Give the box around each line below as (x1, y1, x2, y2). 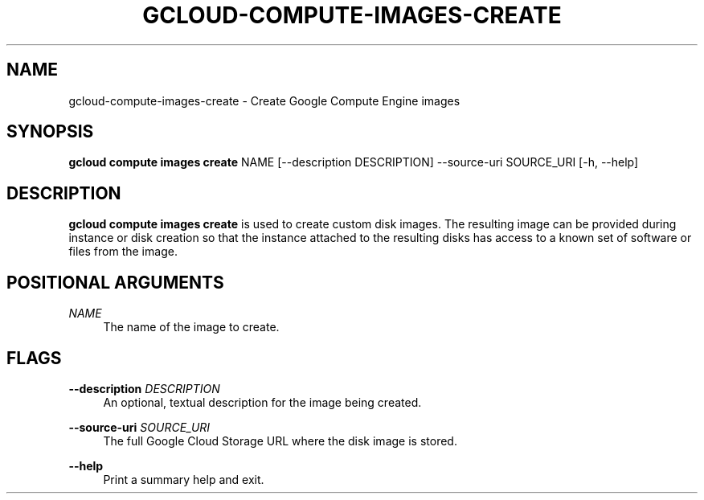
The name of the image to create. (103, 320, 280, 334)
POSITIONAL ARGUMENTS (6, 272, 224, 293)
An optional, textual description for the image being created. (103, 395, 422, 409)
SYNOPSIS (6, 121, 94, 142)
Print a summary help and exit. (103, 472, 264, 486)
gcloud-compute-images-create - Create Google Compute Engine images (68, 93, 460, 108)
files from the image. (68, 244, 178, 259)
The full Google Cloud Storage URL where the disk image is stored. (103, 433, 457, 448)
